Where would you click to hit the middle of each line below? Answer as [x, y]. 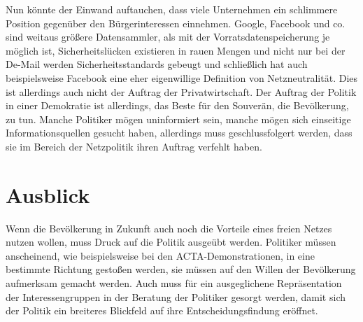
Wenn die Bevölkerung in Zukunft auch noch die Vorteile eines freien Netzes [169, 228]
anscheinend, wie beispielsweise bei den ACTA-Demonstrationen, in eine [160, 255]
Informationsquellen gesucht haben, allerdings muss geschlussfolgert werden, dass [179, 133]
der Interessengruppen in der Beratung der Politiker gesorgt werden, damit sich [176, 296]
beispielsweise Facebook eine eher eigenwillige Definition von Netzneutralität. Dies [182, 77]
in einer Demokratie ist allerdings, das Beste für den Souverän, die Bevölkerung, [177, 105]
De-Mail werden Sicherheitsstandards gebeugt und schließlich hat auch [157, 64]
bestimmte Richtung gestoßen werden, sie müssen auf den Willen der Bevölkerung [181, 269]
